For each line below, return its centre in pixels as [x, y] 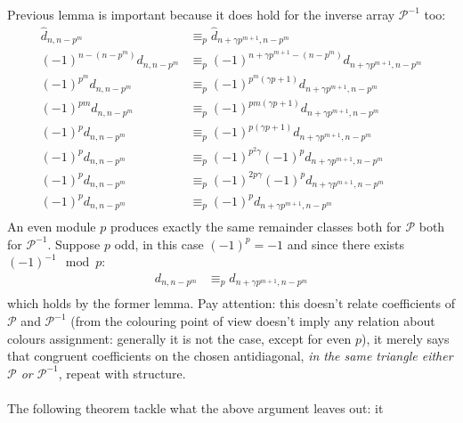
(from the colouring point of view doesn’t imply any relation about [253, 321]
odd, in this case [159, 244]
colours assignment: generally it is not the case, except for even [179, 338]
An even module [52, 227]
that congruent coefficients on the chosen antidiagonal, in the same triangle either [230, 356]
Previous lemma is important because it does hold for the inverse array [201, 14]
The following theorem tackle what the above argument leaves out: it [195, 407]
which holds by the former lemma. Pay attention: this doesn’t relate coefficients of [231, 303]
